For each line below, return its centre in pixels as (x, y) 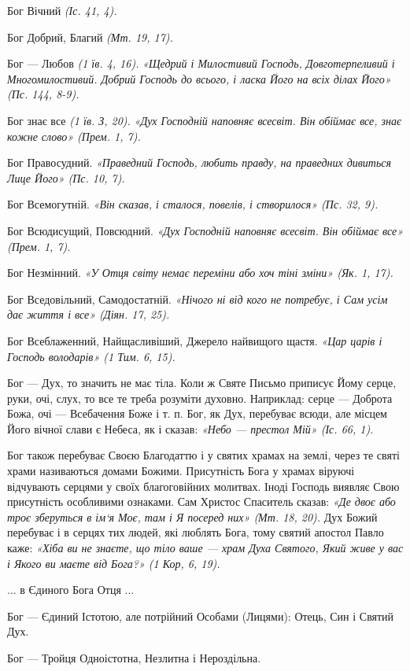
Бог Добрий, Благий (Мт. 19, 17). (90, 37)
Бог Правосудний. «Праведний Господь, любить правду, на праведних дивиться (199, 162)
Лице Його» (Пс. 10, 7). (66, 177)
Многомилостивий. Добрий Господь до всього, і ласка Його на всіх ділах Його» (199, 78)
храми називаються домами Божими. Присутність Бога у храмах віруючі (181, 471)
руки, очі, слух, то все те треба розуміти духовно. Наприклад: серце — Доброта (200, 398)
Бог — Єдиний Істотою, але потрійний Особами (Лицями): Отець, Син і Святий (201, 616)
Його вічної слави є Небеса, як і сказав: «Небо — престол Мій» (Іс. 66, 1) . (190, 428)
